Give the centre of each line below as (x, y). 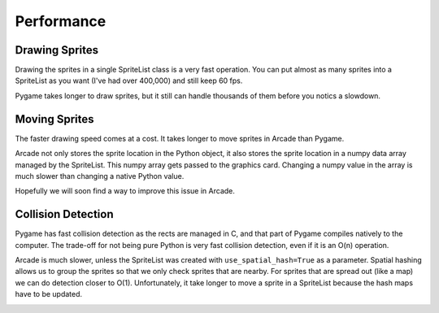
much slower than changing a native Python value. (100, 176)
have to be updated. (49, 294)
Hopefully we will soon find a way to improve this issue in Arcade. (125, 191)
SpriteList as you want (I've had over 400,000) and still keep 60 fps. (129, 80)
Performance (61, 21)
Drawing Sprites (57, 50)
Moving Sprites (54, 119)
